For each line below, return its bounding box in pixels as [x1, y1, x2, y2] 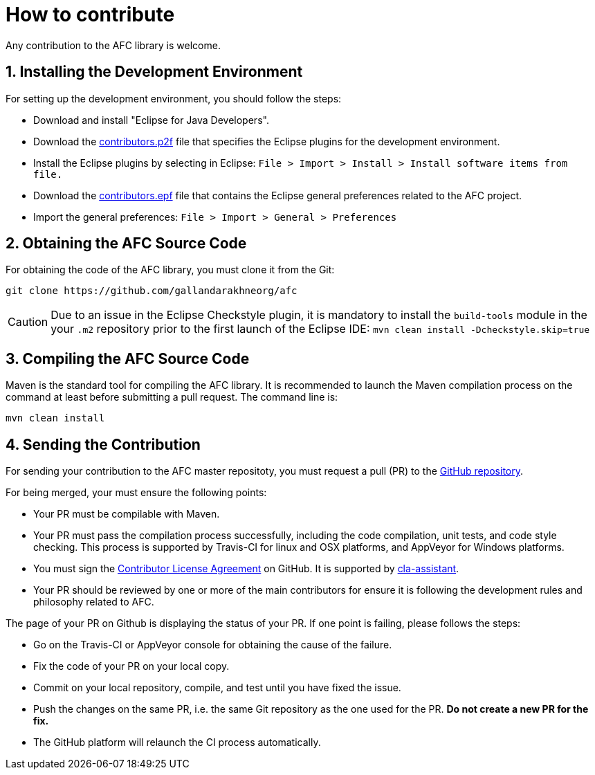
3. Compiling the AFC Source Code [6, 349, 250, 367]
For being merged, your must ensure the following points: [6, 486, 267, 499]
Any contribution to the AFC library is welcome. [6, 39, 221, 51]
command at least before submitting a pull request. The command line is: [6, 391, 338, 403]
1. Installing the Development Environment [6, 63, 303, 81]
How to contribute [6, 3, 175, 26]
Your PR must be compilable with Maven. [33, 508, 220, 520]
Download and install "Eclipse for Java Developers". [33, 113, 269, 126]
